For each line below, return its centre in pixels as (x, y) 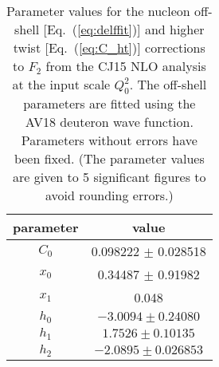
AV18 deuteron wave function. (109, 122)
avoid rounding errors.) (109, 195)
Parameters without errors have (109, 140)
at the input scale (61, 84)
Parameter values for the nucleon (98, 11)
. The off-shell (168, 84)
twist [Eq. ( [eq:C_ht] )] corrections (109, 47)
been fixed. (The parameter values (109, 159)
